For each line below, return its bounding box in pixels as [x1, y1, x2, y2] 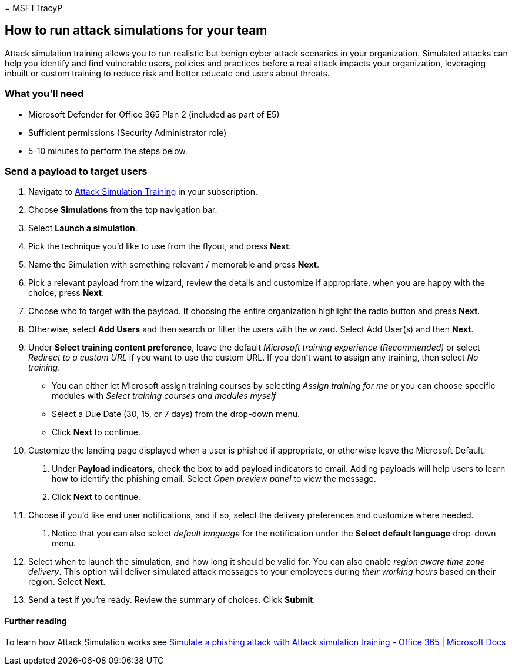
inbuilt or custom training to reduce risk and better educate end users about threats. [5, 68, 330, 78]
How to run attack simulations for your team [5, 23, 267, 38]
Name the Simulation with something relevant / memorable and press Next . [28, 259, 319, 270]
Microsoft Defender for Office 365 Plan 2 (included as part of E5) [28, 109, 280, 119]
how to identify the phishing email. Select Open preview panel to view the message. [52, 474, 376, 484]
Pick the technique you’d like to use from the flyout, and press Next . [28, 241, 292, 252]
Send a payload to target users [5, 165, 148, 177]
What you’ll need [5, 88, 84, 100]
